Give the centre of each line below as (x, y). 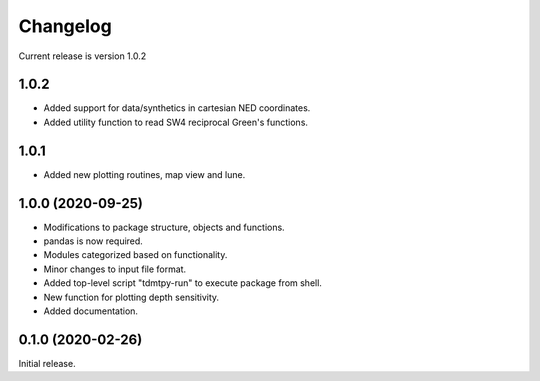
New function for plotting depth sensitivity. (131, 297)
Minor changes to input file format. (115, 269)
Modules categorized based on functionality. (135, 255)
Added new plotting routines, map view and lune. (144, 174)
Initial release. (47, 363)
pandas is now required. (93, 241)
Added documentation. (91, 311)
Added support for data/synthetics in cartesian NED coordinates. (177, 108)
